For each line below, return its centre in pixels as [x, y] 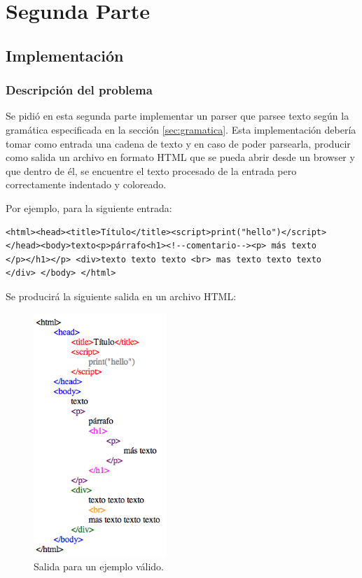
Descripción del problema [79, 90]
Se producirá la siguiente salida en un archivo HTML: [121, 296]
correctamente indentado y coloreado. [86, 184]
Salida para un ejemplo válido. [99, 566]
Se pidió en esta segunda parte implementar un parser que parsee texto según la [177, 116]
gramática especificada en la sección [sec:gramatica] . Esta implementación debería [181, 129]
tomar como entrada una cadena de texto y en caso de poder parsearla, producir [178, 143]
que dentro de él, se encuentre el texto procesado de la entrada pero [151, 170]
